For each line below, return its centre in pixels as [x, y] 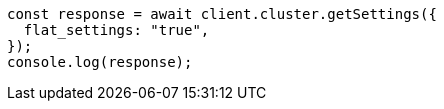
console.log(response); [100, 62]
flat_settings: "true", [116, 30]
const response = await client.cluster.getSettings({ [222, 14]
